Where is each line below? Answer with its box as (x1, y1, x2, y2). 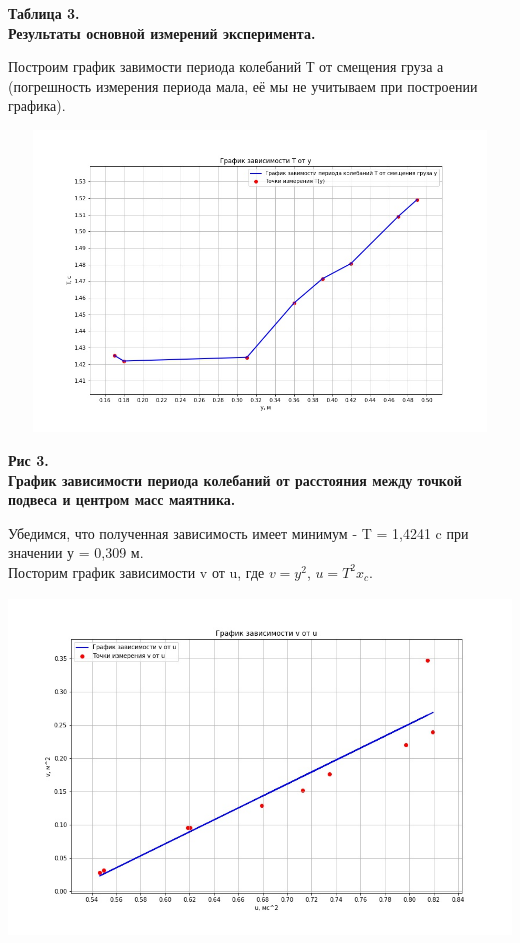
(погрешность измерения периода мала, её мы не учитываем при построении (8, 75, 478, 96)
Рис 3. (8, 449, 49, 470)
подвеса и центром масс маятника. (8, 489, 236, 510)
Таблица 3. (8, 3, 80, 23)
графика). (8, 95, 66, 116)
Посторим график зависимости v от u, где (8, 561, 265, 582)
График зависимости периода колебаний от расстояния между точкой (8, 469, 462, 490)
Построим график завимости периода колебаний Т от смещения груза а (8, 56, 444, 77)
